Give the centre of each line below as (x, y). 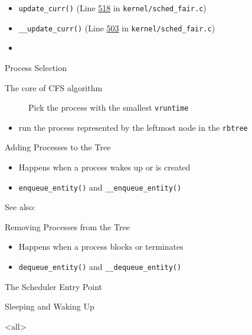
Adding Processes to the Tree (58, 147)
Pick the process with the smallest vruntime (109, 107)
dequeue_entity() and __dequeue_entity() (100, 267)
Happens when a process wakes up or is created (104, 167)
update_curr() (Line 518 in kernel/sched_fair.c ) (112, 8)
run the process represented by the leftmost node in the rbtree (133, 127)
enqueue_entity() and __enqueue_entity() (100, 187)
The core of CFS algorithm (54, 87)
